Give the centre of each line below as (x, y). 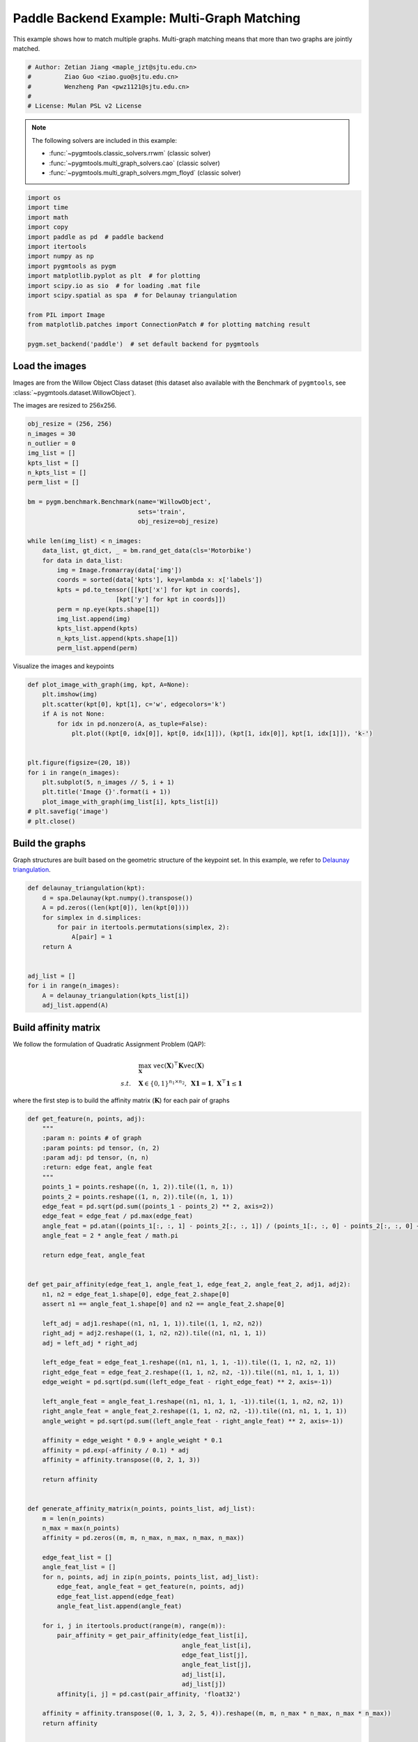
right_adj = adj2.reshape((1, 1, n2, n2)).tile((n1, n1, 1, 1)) (154, 1333)
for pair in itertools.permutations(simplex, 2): (143, 927)
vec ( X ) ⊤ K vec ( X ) (179, 1065)
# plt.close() (52, 821)
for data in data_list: (83, 560)
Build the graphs (49, 843)
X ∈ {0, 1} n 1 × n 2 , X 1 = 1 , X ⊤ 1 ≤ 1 (191, 1083)
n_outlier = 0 (52, 443)
